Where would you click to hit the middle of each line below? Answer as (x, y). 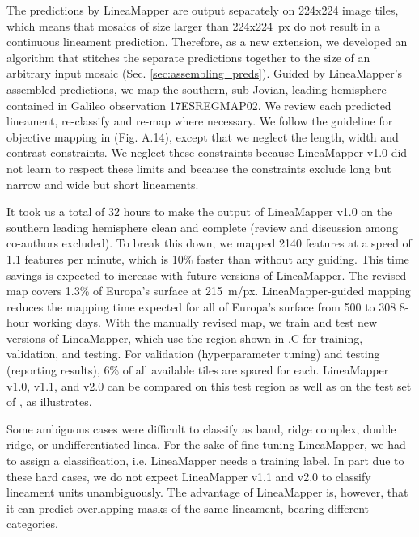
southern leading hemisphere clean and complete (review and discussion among (202, 227)
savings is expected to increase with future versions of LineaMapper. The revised (207, 275)
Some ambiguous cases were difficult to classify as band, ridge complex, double (201, 428)
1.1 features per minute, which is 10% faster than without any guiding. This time (208, 258)
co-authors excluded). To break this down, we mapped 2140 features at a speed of (209, 243)
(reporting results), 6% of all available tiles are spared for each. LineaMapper (198, 370)
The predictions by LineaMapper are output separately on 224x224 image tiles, (203, 10)
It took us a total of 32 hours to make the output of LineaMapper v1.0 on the (200, 211)
